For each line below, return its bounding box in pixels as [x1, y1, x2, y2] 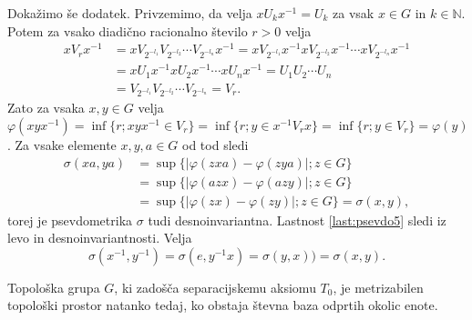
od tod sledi [182, 135, 249, 154]
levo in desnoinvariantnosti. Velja [7, 228, 192, 247]
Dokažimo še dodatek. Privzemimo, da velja [7, 4, 252, 22]
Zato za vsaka [7, 98, 85, 117]
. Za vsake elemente [7, 135, 117, 154]
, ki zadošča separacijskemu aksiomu [114, 277, 316, 296]
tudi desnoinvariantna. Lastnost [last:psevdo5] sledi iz [148, 210, 446, 229]
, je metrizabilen [333, 277, 424, 296]
